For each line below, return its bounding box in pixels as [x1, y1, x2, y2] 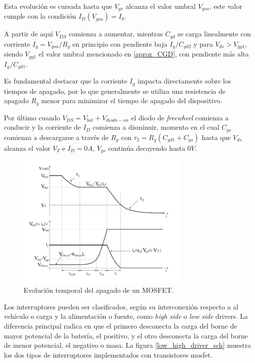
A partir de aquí [4, 28, 53, 39]
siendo [4, 49, 23, 59]
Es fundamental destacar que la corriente [4, 76, 127, 86]
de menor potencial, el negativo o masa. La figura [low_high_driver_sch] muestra [4, 340, 251, 350]
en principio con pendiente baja [72, 38, 168, 49]
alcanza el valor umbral [125, 1, 196, 11]
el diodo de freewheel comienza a [131, 112, 229, 122]
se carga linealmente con [177, 28, 251, 39]
